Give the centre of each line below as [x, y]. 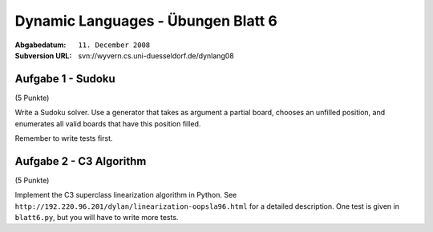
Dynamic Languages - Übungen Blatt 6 [146, 21]
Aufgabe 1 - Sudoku [65, 79]
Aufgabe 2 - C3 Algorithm [81, 161]
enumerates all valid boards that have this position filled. [108, 123]
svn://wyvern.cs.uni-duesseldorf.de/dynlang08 [156, 55]
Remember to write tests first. [64, 138]
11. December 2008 [114, 45]
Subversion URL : [43, 55]
